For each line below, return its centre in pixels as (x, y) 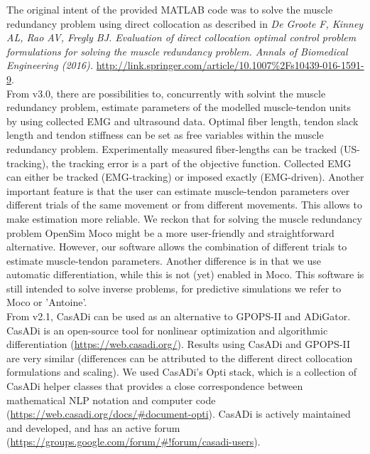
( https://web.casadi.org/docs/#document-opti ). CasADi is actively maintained (179, 414)
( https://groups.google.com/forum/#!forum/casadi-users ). (134, 442)
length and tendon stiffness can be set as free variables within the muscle (165, 135)
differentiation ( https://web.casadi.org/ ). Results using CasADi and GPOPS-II (179, 344)
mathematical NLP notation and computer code (111, 400)
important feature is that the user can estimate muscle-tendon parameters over (178, 190)
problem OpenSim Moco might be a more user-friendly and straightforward (170, 232)
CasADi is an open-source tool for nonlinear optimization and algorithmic (167, 330)
